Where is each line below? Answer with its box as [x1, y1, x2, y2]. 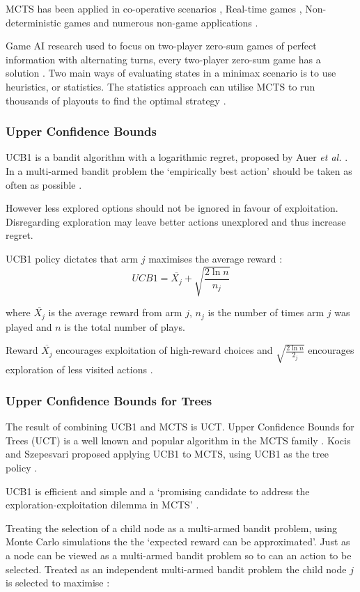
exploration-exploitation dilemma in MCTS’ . [6, 497, 199, 512]
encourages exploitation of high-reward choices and [56, 343, 273, 357]
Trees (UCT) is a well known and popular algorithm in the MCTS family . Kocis [6, 433, 351, 447]
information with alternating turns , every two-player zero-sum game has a [6, 52, 321, 66]
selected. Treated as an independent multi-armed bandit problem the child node [6, 561, 347, 576]
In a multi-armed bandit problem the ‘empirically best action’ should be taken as [6, 163, 352, 178]
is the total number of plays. [64, 319, 185, 334]
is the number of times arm [208, 305, 324, 320]
